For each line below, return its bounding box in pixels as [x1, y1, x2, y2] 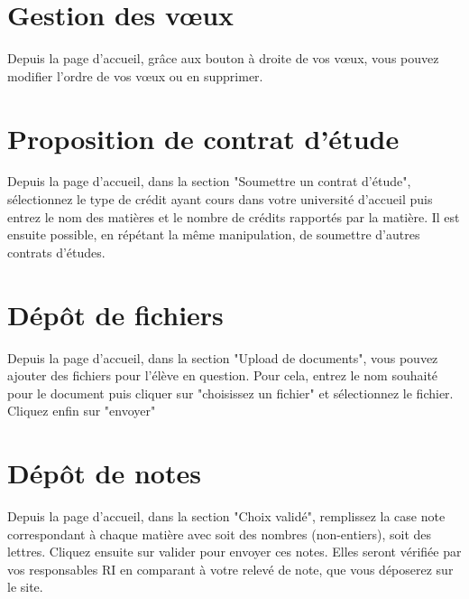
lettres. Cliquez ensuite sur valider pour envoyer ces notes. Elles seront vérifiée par [7, 542, 462, 561]
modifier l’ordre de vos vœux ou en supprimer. [7, 66, 263, 85]
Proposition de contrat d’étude [7, 119, 400, 156]
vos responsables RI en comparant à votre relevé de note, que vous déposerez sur [7, 559, 454, 578]
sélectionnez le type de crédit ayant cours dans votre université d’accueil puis [7, 190, 433, 209]
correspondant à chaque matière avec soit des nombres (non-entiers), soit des [7, 524, 432, 543]
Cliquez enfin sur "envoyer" [7, 401, 156, 420]
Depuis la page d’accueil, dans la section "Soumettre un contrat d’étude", [7, 172, 411, 191]
